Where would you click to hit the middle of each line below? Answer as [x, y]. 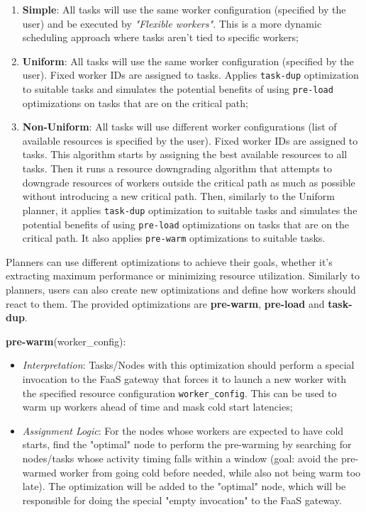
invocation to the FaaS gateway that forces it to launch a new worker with [184, 378]
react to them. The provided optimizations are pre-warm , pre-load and [165, 303]
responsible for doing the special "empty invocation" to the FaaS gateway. [182, 500]
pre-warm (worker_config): [66, 341]
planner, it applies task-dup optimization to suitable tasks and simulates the [190, 210]
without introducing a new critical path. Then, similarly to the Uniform [178, 196]
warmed [39, 472]
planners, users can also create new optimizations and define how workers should [181, 289]
